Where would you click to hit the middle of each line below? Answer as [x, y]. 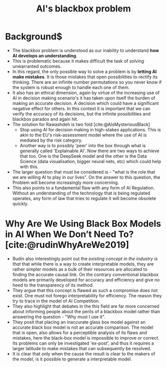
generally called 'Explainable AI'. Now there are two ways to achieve [89, 151]
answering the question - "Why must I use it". [59, 317]
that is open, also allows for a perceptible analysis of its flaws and [80, 332]
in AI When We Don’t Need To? [70, 234]
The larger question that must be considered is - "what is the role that [84, 172]
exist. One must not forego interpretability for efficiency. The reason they [87, 295]
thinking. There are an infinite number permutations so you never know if [87, 82]
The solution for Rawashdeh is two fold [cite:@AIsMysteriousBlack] [81, 124]
